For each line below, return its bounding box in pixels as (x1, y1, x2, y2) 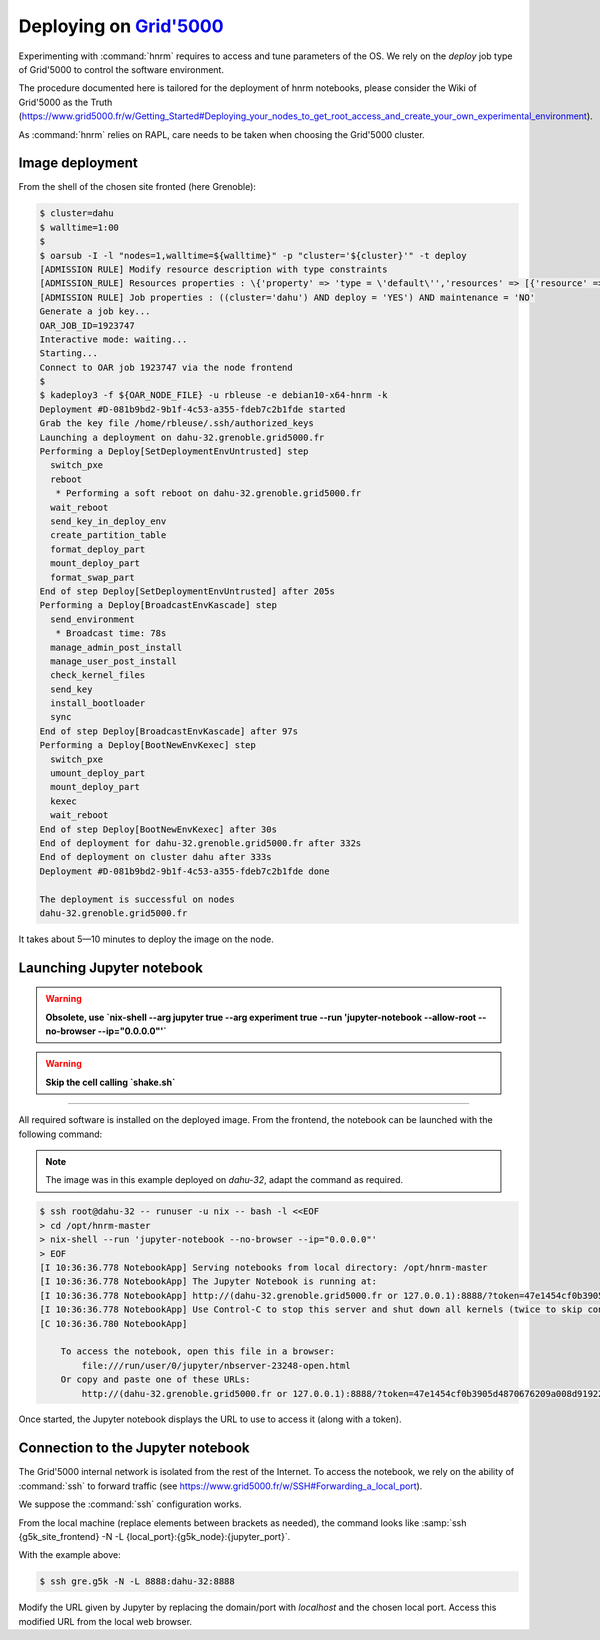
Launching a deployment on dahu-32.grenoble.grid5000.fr (39, 431, 325, 443)
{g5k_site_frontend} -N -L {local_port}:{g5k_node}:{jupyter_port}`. (18, 1530, 291, 1542)
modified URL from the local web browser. (18, 1615, 193, 1627)
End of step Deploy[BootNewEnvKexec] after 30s (39, 823, 277, 835)
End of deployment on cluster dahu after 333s (39, 851, 272, 863)
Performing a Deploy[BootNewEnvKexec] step (39, 740, 257, 751)
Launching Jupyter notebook (18, 959, 204, 976)
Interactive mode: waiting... (39, 333, 188, 345)
